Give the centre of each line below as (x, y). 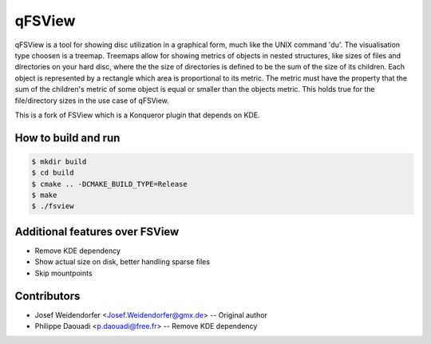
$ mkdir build (59, 161)
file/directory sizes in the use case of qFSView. (92, 101)
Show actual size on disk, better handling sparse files (123, 262)
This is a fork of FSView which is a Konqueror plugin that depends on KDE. (137, 115)
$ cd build (53, 173)
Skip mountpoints (63, 273)
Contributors (47, 296)
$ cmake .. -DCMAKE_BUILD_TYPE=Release (109, 184)
